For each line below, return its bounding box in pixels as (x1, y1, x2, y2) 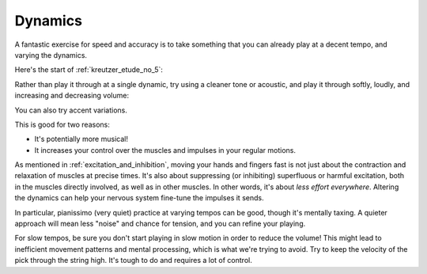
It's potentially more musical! (34, 135, 128, 144)
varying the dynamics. (14, 50, 87, 59)
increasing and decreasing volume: (14, 91, 130, 101)
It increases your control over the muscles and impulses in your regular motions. (34, 145, 297, 154)
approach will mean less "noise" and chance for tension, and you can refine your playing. (14, 219, 306, 229)
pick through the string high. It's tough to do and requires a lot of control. (14, 256, 252, 265)
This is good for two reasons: (14, 120, 111, 129)
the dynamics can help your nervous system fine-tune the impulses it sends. (14, 193, 264, 203)
